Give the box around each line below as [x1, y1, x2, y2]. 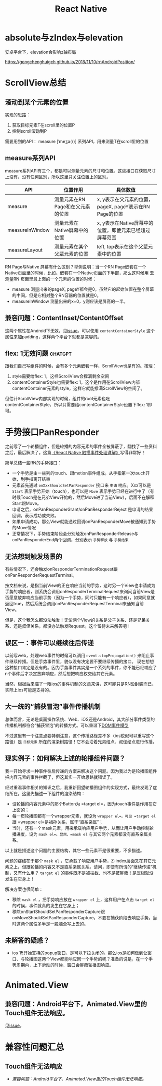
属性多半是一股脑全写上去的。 [28, 921, 88, 927]
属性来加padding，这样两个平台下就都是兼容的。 [5, 333, 102, 340]
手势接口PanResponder [5, 426, 99, 438]
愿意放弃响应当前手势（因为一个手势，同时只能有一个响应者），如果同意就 [9, 595, 155, 600]
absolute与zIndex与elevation [5, 32, 123, 43]
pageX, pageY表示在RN [97, 203, 150, 210]
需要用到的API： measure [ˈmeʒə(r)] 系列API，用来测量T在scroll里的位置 [5, 138, 148, 144]
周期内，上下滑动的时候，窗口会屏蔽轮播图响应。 [16, 962, 114, 968]
